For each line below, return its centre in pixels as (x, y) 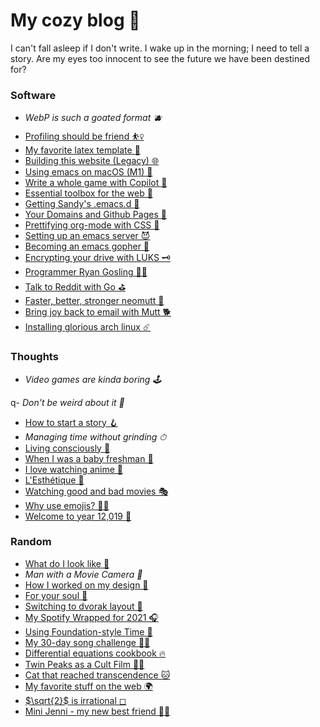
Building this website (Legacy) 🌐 (92, 161)
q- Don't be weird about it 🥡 (67, 402)
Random (31, 542)
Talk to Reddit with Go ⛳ (75, 287)
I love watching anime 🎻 (73, 469)
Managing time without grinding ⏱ (95, 436)
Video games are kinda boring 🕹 (93, 379)
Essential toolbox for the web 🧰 (88, 193)
